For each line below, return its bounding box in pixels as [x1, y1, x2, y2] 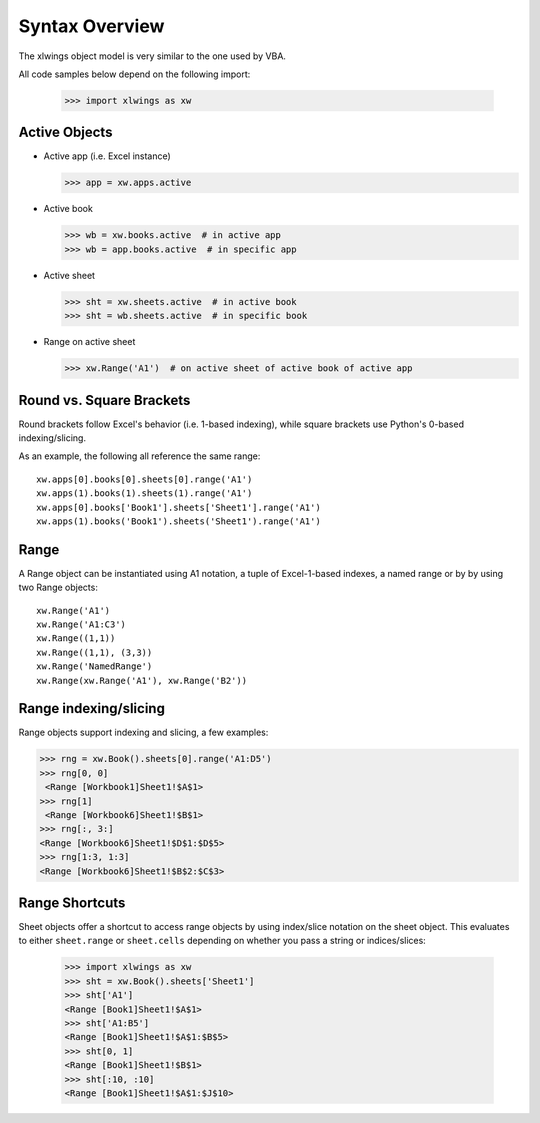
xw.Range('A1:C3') [36, 619, 127, 630]
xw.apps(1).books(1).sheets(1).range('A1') [36, 488, 253, 499]
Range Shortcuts [18, 895, 126, 911]
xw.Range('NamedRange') [36, 661, 153, 672]
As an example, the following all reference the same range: [18, 450, 261, 462]
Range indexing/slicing [18, 700, 165, 717]
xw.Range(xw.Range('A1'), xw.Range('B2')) [36, 675, 248, 686]
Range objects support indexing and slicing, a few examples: [18, 726, 269, 739]
